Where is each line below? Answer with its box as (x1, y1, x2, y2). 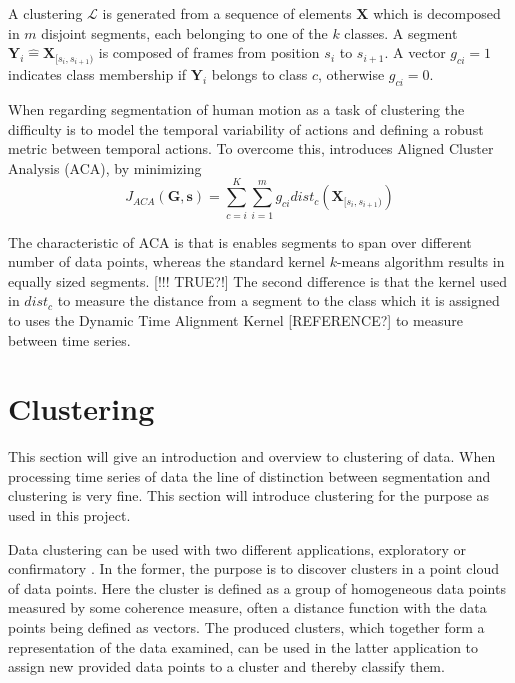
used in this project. (8, 505, 131, 526)
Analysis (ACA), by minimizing (8, 157, 202, 178)
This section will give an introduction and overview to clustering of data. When (8, 446, 496, 467)
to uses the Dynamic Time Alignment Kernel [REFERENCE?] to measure (8, 309, 463, 330)
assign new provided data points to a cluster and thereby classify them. (8, 656, 445, 677)
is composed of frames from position (98, 42, 320, 63)
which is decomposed (373, 3, 501, 23)
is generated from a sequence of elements (102, 3, 352, 23)
